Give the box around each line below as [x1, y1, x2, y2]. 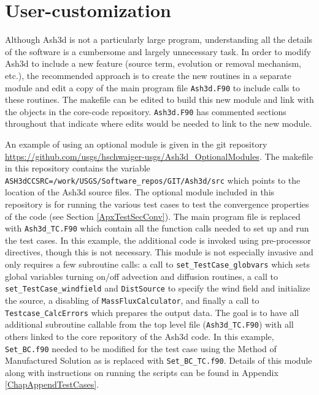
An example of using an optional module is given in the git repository [5, 138, 267, 150]
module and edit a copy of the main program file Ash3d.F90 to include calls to [5, 81, 300, 94]
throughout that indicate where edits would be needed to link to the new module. [5, 117, 312, 130]
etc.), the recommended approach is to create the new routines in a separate [5, 69, 291, 81]
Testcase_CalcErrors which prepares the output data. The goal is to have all [5, 306, 299, 318]
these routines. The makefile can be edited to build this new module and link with [5, 93, 314, 106]
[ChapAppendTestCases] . [5, 378, 99, 391]
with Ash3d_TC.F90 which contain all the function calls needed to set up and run [5, 222, 309, 235]
